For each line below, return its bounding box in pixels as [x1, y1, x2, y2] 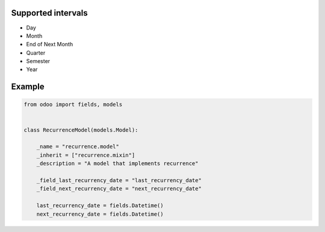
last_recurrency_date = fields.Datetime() [36, 202, 164, 209]
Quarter [26, 49, 46, 56]
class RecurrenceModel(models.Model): [23, 126, 138, 133]
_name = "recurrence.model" [36, 143, 120, 150]
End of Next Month [26, 41, 73, 48]
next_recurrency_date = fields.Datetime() [36, 210, 164, 218]
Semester [26, 58, 51, 65]
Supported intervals [11, 8, 88, 18]
